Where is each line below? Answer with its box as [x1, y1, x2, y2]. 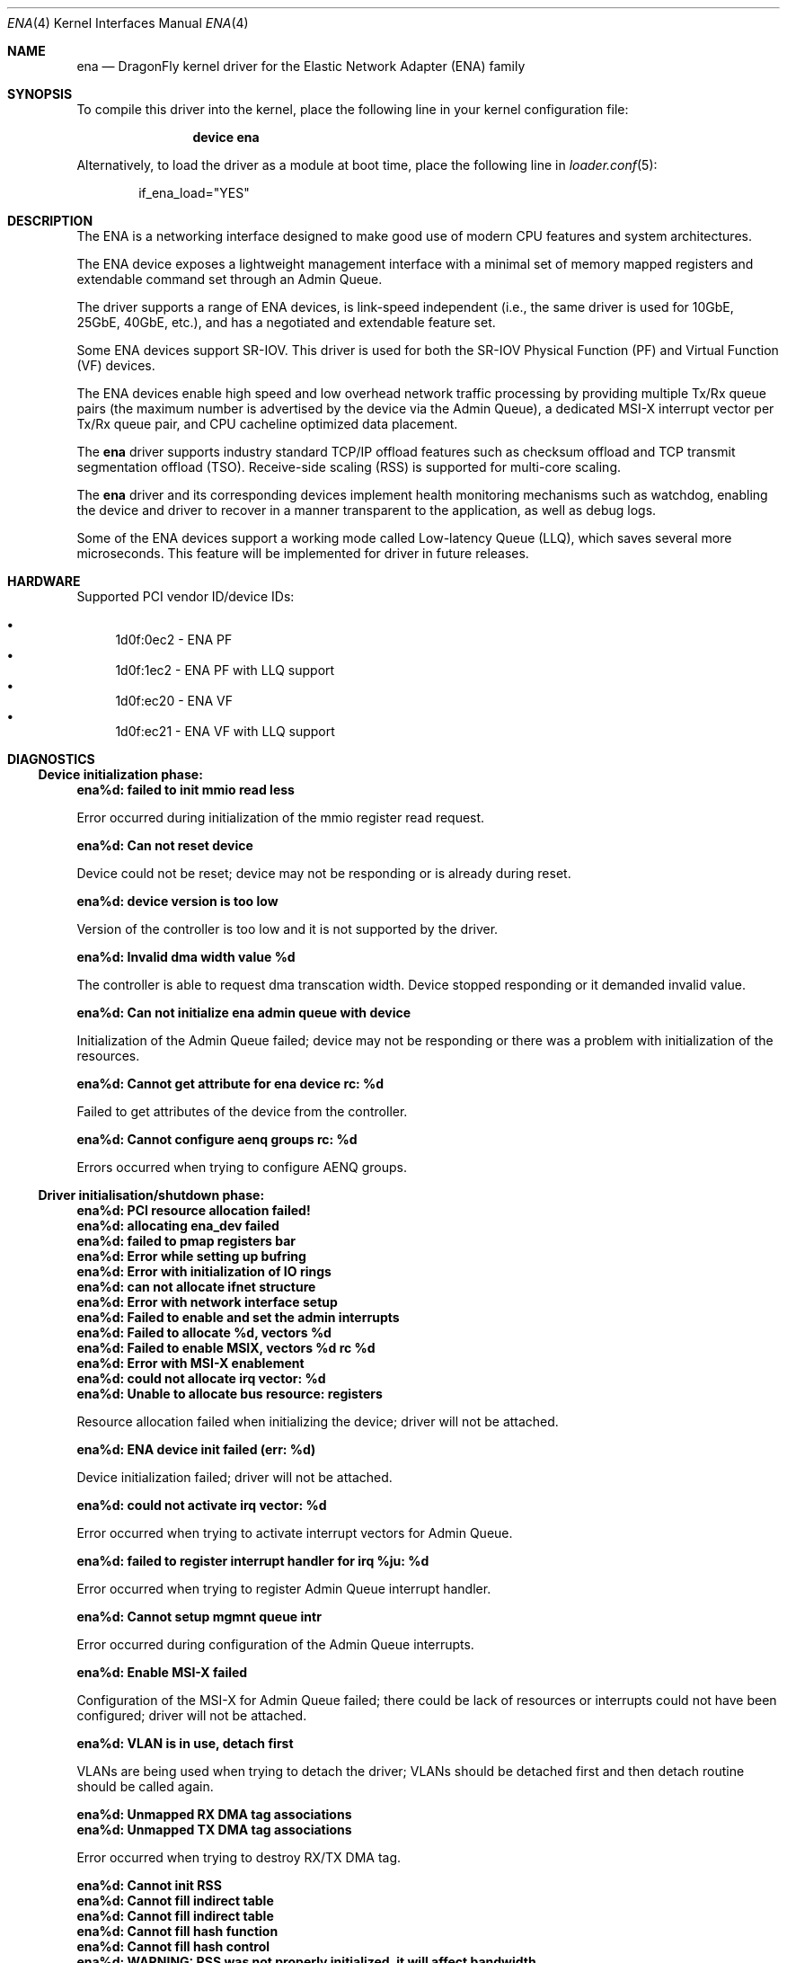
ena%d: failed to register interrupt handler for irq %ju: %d [76, 1553, 429, 1568]
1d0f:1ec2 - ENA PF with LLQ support [115, 662, 335, 678]
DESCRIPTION [7, 213, 93, 228]
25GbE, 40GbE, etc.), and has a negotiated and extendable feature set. [76, 315, 496, 330]
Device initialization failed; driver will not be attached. [76, 1470, 393, 1485]
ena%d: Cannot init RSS [76, 1878, 222, 1893]
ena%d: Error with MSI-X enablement [76, 1355, 305, 1371]
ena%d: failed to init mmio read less [76, 782, 295, 797]
